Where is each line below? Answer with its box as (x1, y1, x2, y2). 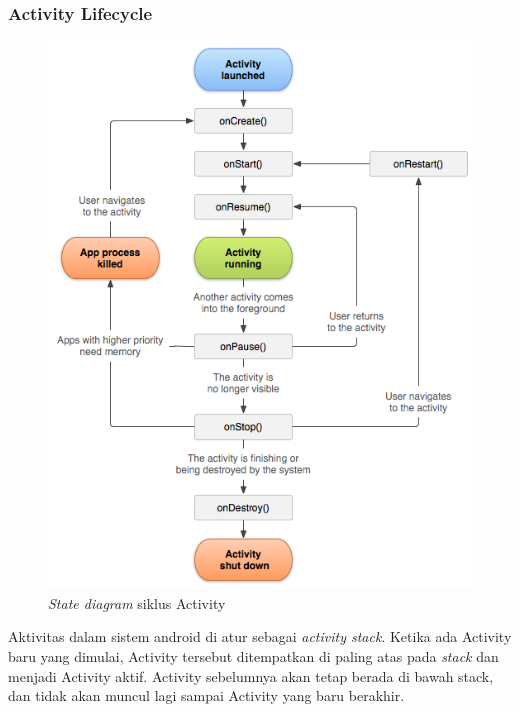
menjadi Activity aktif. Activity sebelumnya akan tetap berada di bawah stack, (8, 665, 494, 686)
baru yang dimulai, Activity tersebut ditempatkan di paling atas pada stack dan (8, 645, 499, 666)
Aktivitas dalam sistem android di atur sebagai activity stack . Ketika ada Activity (8, 626, 512, 647)
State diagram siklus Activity (48, 592, 226, 613)
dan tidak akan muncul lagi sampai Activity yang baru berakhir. (8, 685, 405, 706)
